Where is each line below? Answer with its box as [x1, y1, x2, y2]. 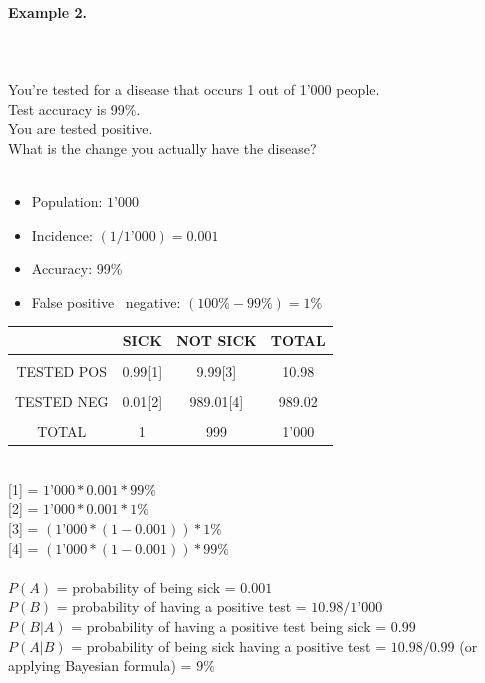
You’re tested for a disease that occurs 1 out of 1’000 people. [8, 78, 380, 99]
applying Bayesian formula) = [8, 655, 192, 676]
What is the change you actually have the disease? [8, 137, 317, 158]
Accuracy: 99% [31, 258, 123, 279]
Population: [31, 190, 103, 211]
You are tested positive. [8, 118, 153, 139]
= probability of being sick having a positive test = [71, 635, 387, 656]
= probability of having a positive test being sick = [71, 615, 387, 636]
